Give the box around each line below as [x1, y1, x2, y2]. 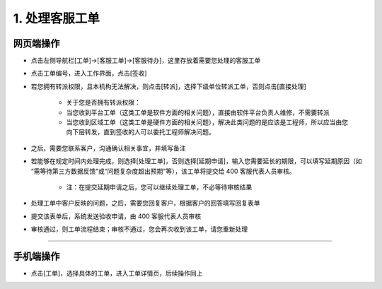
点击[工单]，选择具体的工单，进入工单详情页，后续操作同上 [30, 269, 203, 278]
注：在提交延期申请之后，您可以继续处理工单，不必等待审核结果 [66, 182, 253, 191]
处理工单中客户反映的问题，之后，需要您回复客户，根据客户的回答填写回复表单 [30, 199, 260, 208]
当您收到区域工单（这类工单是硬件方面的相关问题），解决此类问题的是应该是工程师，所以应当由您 [66, 118, 348, 126]
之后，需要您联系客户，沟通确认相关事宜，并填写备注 [30, 143, 186, 152]
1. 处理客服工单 [13, 11, 100, 26]
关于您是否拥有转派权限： [66, 98, 141, 107]
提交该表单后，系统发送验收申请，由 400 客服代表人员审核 [30, 212, 202, 220]
